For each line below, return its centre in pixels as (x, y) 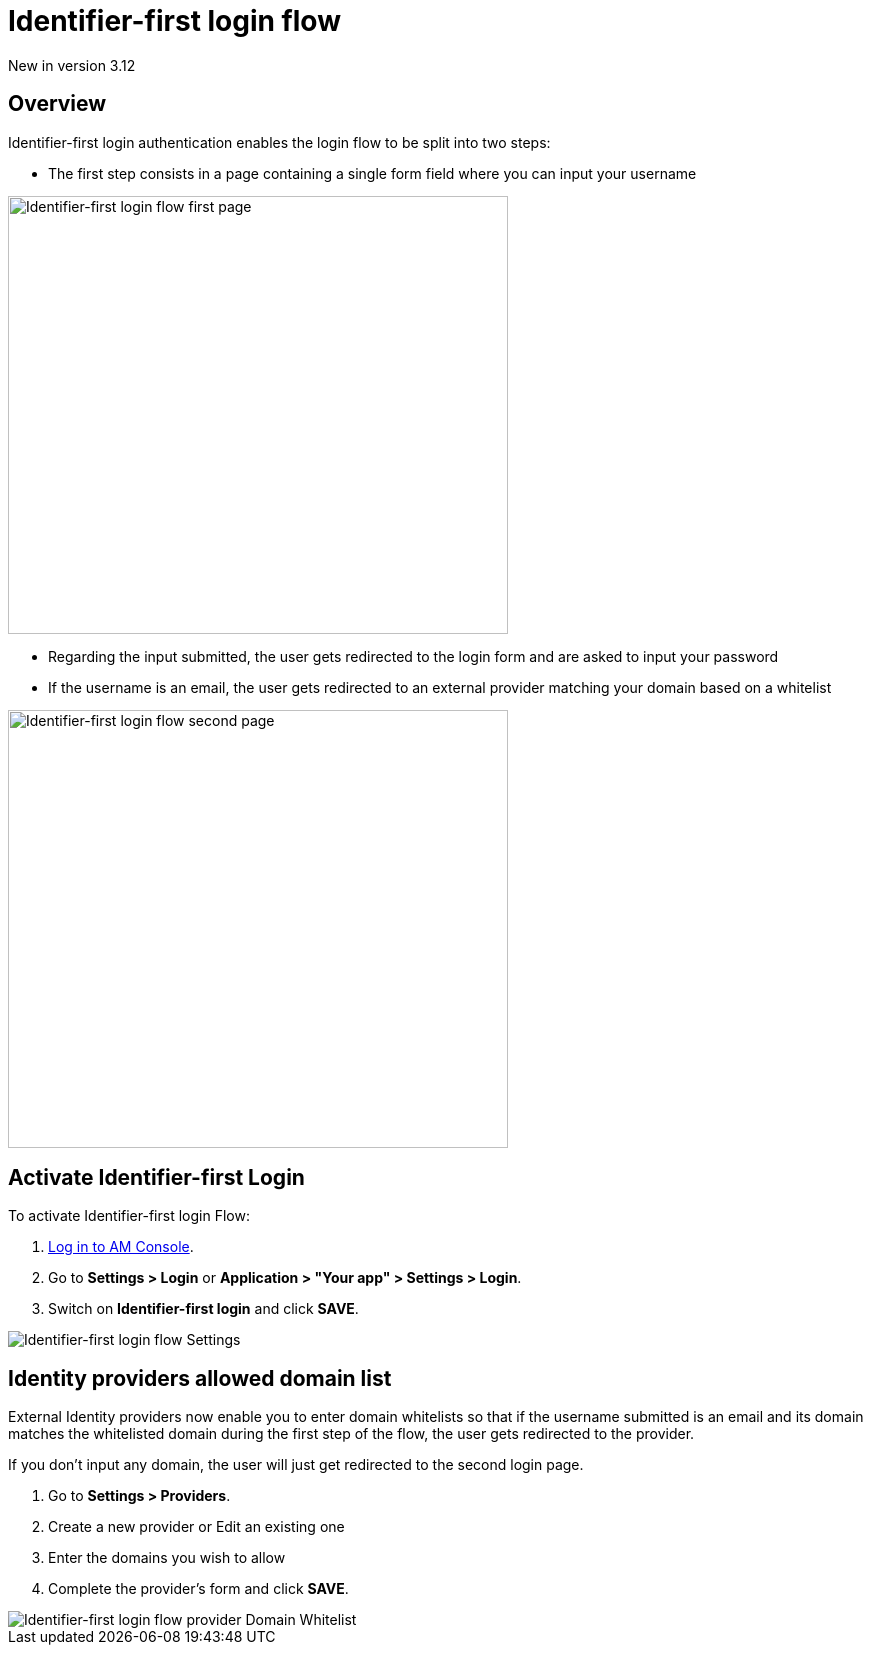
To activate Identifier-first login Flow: (129, 1216)
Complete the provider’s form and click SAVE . (198, 1589)
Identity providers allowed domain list (200, 1378)
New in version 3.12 (72, 65)
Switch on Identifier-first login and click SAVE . (203, 1309)
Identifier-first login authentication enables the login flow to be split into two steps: (279, 142)
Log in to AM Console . (121, 1247)
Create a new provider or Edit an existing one (196, 1527)
